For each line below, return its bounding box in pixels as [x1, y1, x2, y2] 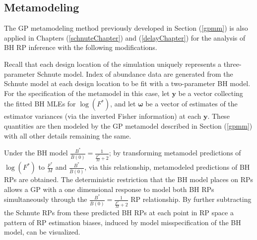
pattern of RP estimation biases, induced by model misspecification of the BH [4, 217, 241, 227]
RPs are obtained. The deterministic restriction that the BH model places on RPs [4, 174, 253, 185]
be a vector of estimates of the [145, 98, 238, 109]
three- [223, 58, 242, 69]
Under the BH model [4, 147, 68, 158]
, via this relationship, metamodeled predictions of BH [84, 162, 250, 172]
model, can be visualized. [4, 227, 80, 237]
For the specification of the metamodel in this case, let [4, 88, 170, 98]
